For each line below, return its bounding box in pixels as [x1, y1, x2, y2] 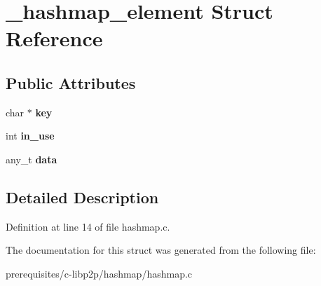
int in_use [6, 128, 55, 143]
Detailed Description [6, 186, 159, 207]
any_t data [6, 151, 57, 166]
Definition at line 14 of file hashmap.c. [6, 219, 170, 233]
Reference [6, 24, 103, 53]
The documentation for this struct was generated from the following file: [6, 243, 316, 257]
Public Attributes [6, 71, 136, 93]
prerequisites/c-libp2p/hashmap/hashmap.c [6, 266, 193, 280]
